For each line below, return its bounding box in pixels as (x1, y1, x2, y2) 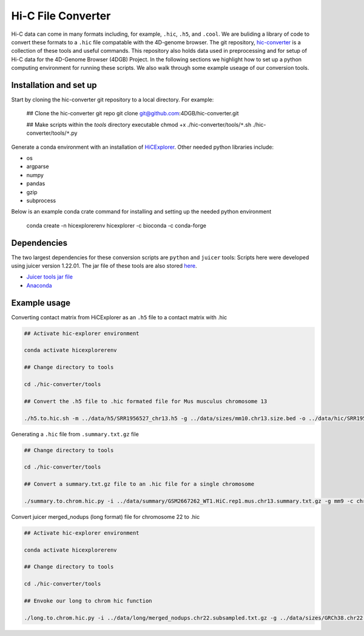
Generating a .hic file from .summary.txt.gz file (11, 430, 139, 438)
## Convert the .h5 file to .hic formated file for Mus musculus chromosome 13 (24, 397, 268, 405)
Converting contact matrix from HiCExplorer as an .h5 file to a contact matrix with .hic (11, 313, 227, 321)
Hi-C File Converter (11, 9, 111, 22)
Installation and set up (11, 79, 97, 90)
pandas (26, 180, 45, 188)
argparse (26, 163, 49, 170)
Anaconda (26, 282, 52, 289)
